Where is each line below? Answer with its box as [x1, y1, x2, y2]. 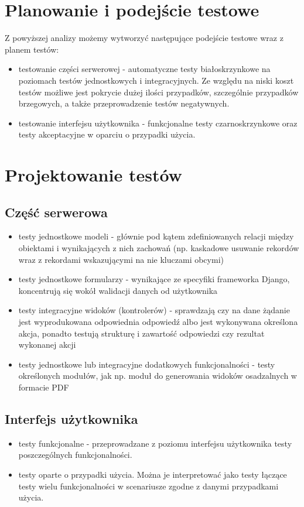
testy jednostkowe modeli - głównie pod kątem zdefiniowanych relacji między [18, 230, 294, 242]
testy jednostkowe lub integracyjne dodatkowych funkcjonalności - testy [18, 358, 275, 370]
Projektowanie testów [5, 163, 182, 187]
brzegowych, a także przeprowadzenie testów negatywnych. [18, 97, 230, 109]
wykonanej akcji [18, 338, 76, 351]
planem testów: [5, 43, 59, 55]
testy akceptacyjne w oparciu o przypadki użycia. [18, 128, 196, 141]
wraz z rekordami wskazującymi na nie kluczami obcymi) [18, 253, 224, 265]
